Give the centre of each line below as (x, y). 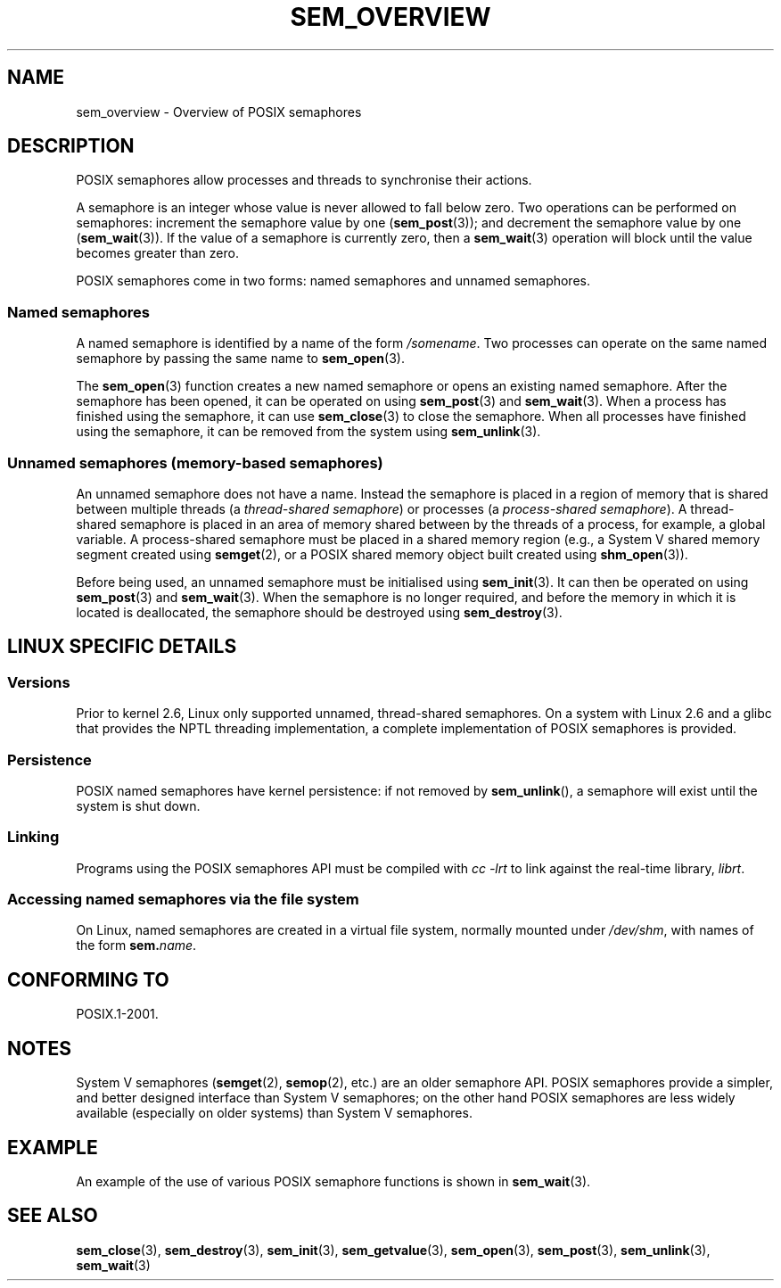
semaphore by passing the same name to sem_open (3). (240, 359)
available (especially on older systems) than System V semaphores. (274, 1113)
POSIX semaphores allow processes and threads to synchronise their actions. (304, 180)
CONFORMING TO (88, 979)
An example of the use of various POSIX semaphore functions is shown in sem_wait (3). (333, 1181)
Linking (33, 837)
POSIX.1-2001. (117, 1014)
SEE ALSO (53, 1216)
